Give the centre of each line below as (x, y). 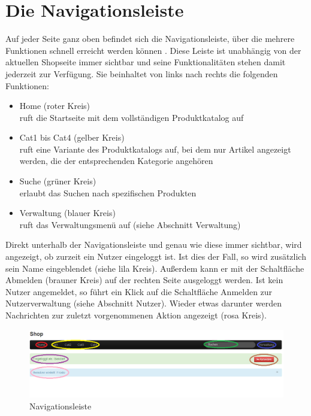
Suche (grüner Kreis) (58, 181)
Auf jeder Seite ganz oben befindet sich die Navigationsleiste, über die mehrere (150, 39)
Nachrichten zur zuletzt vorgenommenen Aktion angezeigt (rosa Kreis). (136, 315)
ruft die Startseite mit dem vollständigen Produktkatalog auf (132, 117)
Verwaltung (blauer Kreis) (67, 213)
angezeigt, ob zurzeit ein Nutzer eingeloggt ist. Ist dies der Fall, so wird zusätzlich (156, 256)
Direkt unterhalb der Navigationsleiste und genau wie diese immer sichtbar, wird (154, 245)
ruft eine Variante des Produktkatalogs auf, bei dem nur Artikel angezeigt (155, 149)
